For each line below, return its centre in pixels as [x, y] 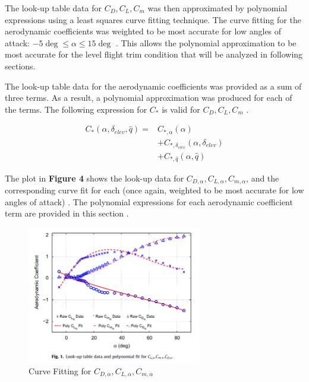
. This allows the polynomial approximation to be [206, 42]
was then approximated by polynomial [217, 8]
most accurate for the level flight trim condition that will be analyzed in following [154, 54]
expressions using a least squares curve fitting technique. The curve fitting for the [153, 19]
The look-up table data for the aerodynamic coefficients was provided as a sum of [153, 86]
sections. [20, 66]
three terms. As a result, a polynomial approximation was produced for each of [149, 98]
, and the [263, 178]
